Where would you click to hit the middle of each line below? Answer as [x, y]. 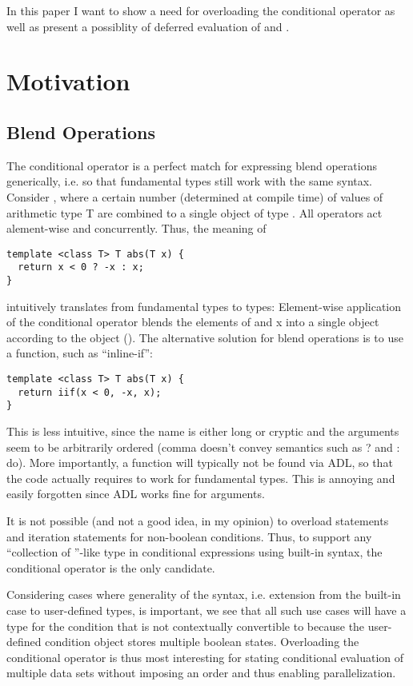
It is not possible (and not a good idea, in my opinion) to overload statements [198, 521]
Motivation [68, 81]
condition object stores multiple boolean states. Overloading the [202, 642]
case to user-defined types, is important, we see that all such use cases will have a [206, 610]
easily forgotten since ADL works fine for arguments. [136, 494]
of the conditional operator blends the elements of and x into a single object [193, 322]
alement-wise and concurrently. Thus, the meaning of [136, 228]
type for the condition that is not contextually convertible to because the [186, 626]
